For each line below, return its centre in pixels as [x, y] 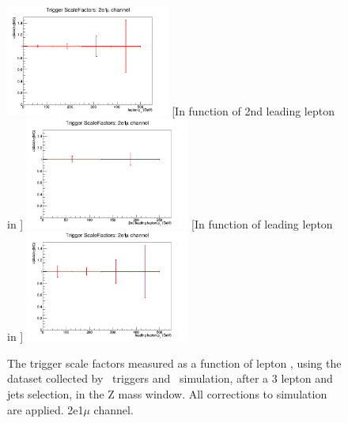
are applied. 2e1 [45, 409]
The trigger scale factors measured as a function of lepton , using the [174, 363]
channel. [113, 409]
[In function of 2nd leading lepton [253, 111]
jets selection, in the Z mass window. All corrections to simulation [167, 394]
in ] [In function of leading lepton [170, 223]
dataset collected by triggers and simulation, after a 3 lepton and [170, 378]
